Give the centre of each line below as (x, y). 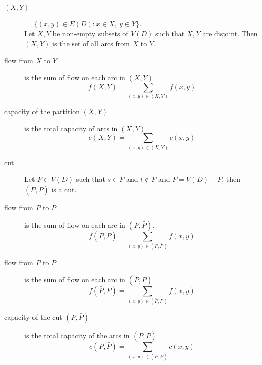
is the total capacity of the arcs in (77, 335)
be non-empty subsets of (90, 33)
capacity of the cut (33, 317)
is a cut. (64, 189)
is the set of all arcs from (91, 43)
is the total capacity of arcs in (71, 128)
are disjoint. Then (230, 33)
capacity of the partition (42, 111)
